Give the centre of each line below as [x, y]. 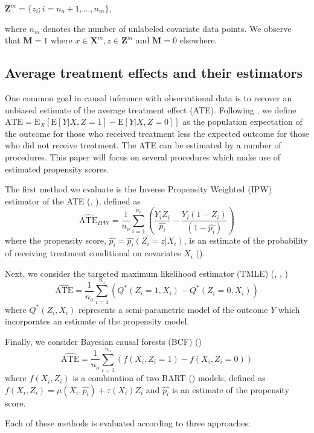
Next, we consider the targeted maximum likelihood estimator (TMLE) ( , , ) [146, 273]
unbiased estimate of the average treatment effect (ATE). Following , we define [151, 109]
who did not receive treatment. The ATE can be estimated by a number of [143, 145]
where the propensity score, [56, 240]
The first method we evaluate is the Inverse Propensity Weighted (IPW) [139, 189]
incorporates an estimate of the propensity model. [97, 321]
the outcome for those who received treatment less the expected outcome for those [157, 133]
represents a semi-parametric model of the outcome [173, 309]
